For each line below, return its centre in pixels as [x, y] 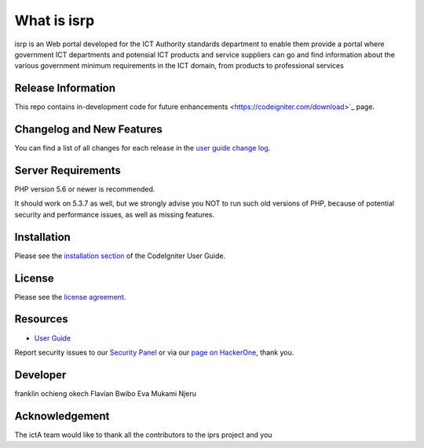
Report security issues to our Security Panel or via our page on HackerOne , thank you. [154, 352]
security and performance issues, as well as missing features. [115, 214]
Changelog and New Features [88, 129]
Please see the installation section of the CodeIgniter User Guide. [120, 256]
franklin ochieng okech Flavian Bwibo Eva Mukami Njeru [105, 393]
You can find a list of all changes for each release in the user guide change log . [143, 148]
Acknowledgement [62, 416]
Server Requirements [68, 170]
